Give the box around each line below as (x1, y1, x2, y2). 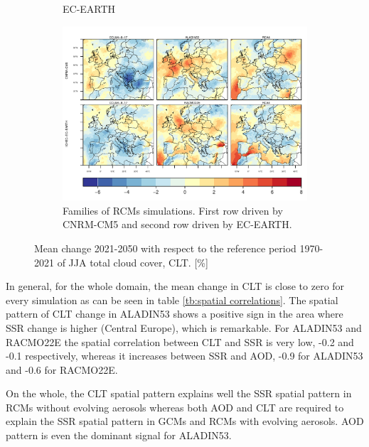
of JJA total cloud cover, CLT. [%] (57, 254, 208, 269)
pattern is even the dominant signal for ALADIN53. (6, 428, 232, 443)
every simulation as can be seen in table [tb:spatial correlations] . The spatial (6, 292, 338, 307)
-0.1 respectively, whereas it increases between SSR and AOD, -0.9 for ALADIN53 (6, 348, 363, 363)
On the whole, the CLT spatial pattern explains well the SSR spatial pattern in (6, 386, 352, 401)
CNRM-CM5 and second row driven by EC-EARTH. (63, 217, 292, 232)
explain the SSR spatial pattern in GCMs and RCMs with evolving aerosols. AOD (6, 414, 364, 429)
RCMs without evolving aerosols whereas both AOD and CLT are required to (6, 399, 344, 414)
